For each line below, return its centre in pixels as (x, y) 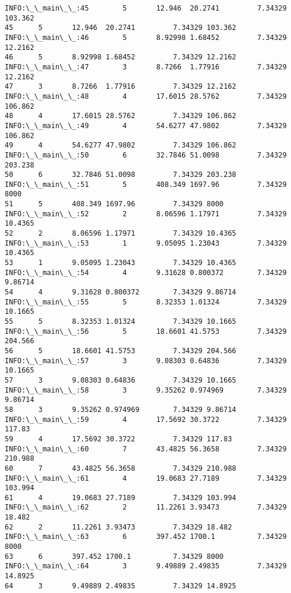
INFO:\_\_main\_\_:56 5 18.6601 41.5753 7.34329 (146, 331)
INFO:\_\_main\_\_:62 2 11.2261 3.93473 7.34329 (146, 507)
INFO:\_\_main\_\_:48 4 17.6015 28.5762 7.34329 (146, 96)
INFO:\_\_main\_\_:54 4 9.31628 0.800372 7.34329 (146, 272)
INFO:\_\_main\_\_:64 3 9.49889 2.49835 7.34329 (146, 566)
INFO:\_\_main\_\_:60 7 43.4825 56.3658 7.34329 (146, 449)
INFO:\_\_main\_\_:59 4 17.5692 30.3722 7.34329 (146, 419)
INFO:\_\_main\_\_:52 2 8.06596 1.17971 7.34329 (146, 214)
